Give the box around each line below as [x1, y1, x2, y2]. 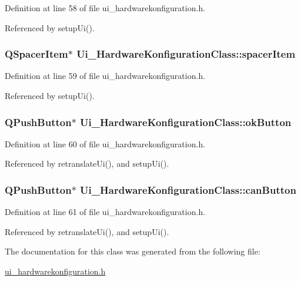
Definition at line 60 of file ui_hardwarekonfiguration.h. [5, 137, 206, 150]
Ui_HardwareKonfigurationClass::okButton [80, 114, 292, 129]
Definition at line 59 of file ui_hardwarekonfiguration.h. [5, 70, 206, 82]
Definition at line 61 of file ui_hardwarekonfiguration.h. [5, 206, 206, 218]
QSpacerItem [5, 47, 68, 61]
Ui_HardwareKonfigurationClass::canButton [80, 182, 296, 197]
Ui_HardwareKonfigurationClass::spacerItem [76, 47, 296, 61]
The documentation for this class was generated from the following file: [5, 245, 260, 257]
